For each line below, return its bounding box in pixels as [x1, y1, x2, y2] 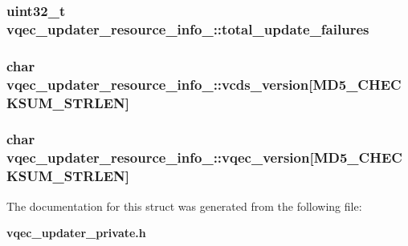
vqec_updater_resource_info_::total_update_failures [6, 18, 369, 38]
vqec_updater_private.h [6, 224, 146, 241]
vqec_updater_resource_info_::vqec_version [6, 147, 310, 167]
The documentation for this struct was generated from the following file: [6, 197, 362, 214]
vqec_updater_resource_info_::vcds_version [6, 74, 309, 94]
